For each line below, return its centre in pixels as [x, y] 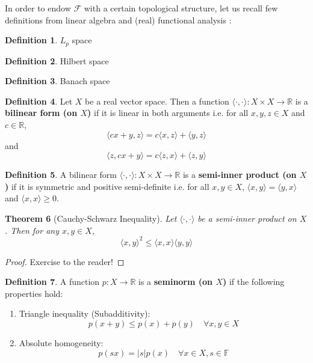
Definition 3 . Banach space [57, 81]
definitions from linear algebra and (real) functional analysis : [118, 20]
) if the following [254, 282]
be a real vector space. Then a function [157, 101]
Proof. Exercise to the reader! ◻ [65, 261]
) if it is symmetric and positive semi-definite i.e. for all [107, 186]
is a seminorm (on [176, 282]
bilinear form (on [41, 113]
